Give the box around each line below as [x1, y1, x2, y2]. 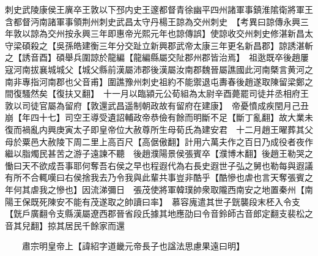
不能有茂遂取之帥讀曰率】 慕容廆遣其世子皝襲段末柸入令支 [64, 195, 300, 208]
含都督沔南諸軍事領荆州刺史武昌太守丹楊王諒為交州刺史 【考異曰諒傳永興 [5, 15, 300, 28]
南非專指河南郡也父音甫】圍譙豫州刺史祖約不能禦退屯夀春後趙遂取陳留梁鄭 [5, 75, 305, 88]
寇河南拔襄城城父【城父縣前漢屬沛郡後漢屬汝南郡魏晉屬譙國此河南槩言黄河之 [5, 62, 313, 75]
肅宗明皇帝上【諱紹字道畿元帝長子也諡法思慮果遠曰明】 [21, 239, 245, 252]
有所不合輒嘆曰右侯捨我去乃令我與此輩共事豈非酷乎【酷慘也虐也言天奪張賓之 [5, 171, 313, 184]
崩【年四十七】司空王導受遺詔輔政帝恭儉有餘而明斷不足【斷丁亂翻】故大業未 [5, 111, 313, 124]
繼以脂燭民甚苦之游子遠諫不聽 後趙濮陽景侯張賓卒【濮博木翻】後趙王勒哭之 [5, 147, 313, 160]
